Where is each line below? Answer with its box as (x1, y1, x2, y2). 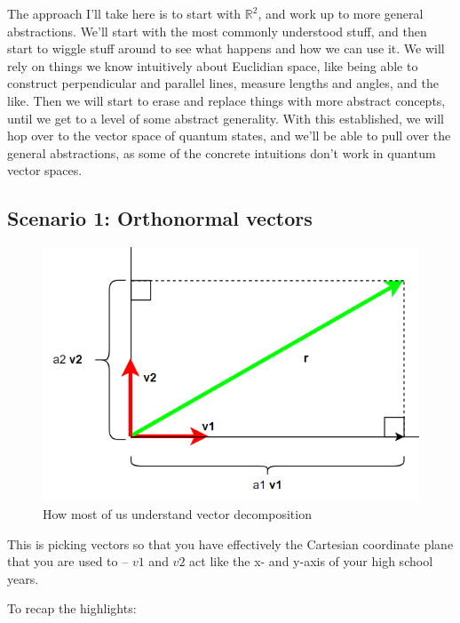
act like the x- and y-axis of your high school (189, 552, 433, 571)
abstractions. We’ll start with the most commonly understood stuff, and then (7, 21, 427, 40)
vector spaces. (7, 161, 83, 180)
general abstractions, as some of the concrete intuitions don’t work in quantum (7, 143, 436, 162)
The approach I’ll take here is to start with (7, 4, 242, 22)
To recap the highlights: (7, 599, 137, 618)
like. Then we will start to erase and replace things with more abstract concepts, (7, 91, 446, 109)
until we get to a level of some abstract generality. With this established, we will (7, 108, 444, 127)
